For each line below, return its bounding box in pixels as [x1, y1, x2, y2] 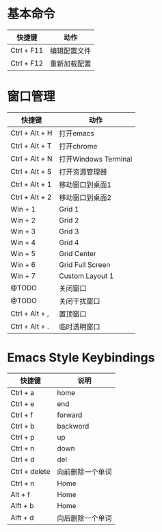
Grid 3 [59, 227, 79, 236]
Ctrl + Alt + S [10, 166, 52, 176]
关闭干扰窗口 [59, 296, 100, 305]
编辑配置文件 [50, 46, 92, 55]
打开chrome [59, 141, 98, 151]
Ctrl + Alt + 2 [10, 192, 52, 202]
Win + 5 [10, 249, 36, 258]
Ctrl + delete [10, 466, 51, 476]
